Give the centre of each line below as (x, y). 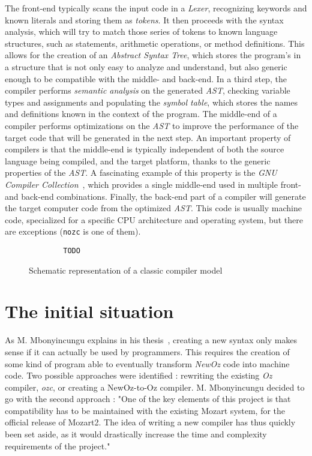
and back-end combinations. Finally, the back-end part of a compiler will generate (155, 196)
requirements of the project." (58, 445)
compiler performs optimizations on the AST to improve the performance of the (152, 125)
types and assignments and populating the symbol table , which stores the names (151, 102)
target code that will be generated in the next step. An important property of (148, 137)
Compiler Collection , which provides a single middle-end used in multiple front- (153, 184)
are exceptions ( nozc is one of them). (73, 231)
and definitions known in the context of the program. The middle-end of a (141, 114)
